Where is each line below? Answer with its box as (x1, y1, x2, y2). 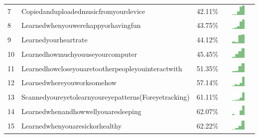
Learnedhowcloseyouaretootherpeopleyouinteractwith (21, 63, 182, 73)
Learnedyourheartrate (21, 34, 88, 45)
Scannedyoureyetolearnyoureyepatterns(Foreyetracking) (21, 92, 190, 102)
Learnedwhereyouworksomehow (21, 77, 117, 88)
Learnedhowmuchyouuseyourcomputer (21, 48, 137, 59)
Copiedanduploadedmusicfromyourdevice (21, 5, 145, 16)
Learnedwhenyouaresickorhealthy (21, 120, 122, 131)
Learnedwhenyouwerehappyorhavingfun (21, 20, 141, 30)
